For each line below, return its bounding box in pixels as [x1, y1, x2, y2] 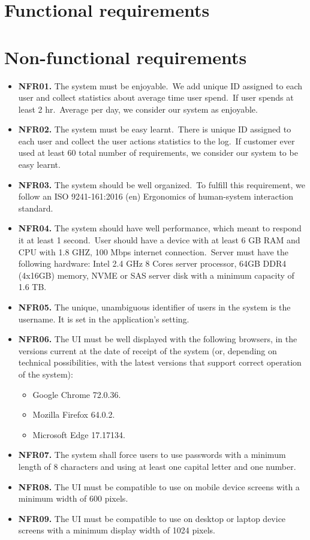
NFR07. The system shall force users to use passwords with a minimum [18, 448, 286, 461]
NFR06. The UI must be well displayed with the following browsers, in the [18, 333, 297, 345]
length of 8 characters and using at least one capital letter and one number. [18, 460, 296, 472]
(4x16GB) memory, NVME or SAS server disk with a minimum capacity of [18, 269, 294, 281]
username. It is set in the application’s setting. [18, 312, 189, 325]
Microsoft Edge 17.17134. [32, 428, 125, 441]
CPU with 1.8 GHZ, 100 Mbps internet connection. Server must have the [18, 245, 288, 258]
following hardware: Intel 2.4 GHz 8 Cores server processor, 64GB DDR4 [18, 257, 287, 270]
